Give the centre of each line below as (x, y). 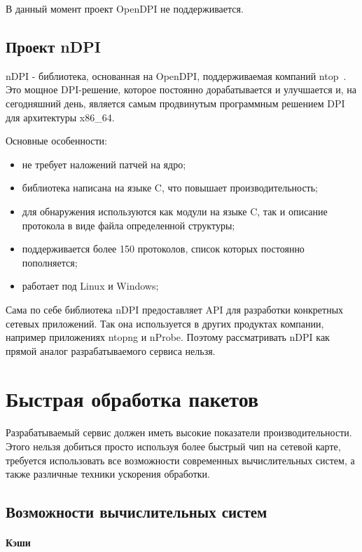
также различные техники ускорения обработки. (108, 474)
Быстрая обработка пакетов (132, 399)
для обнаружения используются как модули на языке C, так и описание (175, 211)
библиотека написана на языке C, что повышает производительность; (170, 188)
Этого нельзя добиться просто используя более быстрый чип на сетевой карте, (173, 446)
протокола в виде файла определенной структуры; (128, 225)
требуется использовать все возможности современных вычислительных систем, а (180, 460)
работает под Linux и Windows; (90, 286)
